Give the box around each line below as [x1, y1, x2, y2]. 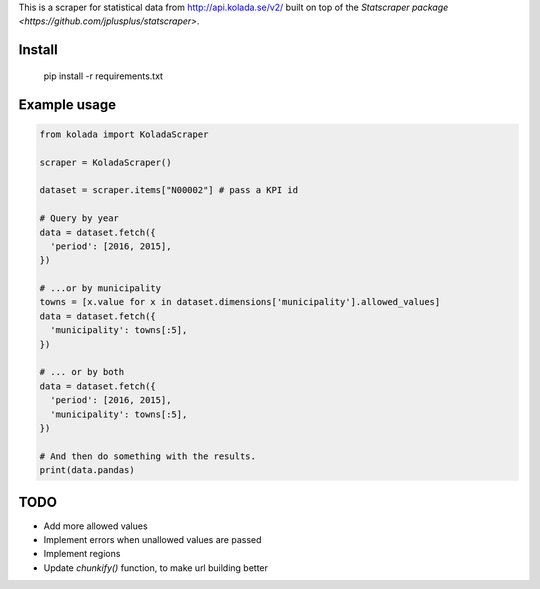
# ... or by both [39, 366, 125, 378]
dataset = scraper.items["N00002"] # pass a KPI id [39, 185, 299, 196]
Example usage [18, 96, 117, 113]
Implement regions [43, 548, 121, 560]
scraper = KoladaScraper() [39, 156, 172, 168]
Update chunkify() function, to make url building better [43, 561, 269, 574]
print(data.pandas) [39, 465, 135, 476]
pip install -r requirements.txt [43, 70, 164, 82]
